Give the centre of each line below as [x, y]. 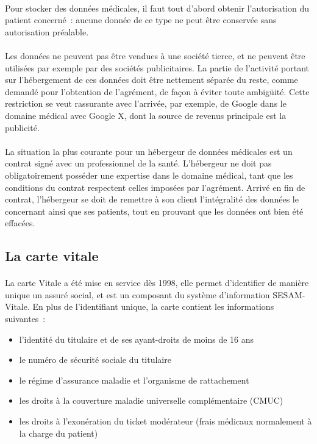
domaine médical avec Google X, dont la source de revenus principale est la [146, 115]
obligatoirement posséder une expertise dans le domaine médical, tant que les [149, 175]
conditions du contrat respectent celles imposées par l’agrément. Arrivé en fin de [155, 187]
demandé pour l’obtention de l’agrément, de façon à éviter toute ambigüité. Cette [157, 91]
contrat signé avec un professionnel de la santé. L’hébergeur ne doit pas [138, 163]
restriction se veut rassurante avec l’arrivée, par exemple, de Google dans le [146, 103]
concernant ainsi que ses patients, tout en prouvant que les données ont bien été [154, 211]
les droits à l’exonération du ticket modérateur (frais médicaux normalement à [166, 421]
